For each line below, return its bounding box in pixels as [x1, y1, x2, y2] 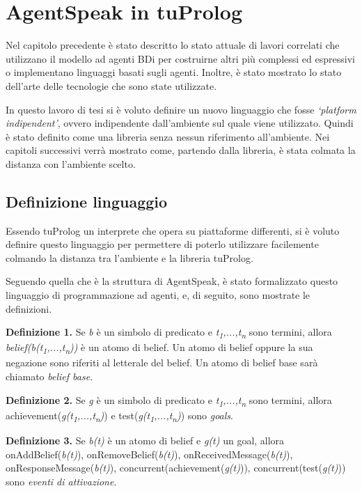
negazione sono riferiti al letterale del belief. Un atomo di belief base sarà [6, 355, 318, 370]
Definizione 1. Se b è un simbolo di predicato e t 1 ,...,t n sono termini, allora [6, 325, 332, 341]
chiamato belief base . [6, 369, 93, 384]
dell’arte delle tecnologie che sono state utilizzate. [6, 78, 217, 93]
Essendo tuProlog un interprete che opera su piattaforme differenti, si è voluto [6, 223, 340, 237]
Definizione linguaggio [6, 190, 168, 212]
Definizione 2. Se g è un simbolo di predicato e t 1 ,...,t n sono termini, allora [6, 392, 332, 409]
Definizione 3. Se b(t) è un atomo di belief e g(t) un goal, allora [6, 432, 285, 447]
